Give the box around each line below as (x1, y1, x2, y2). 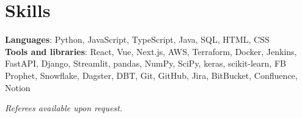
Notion (5, 81, 31, 94)
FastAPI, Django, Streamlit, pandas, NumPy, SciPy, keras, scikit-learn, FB (5, 57, 286, 70)
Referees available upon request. (5, 101, 123, 114)
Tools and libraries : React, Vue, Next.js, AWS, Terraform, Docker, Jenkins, (5, 45, 297, 57)
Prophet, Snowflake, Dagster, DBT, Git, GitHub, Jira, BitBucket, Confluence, (5, 68, 298, 81)
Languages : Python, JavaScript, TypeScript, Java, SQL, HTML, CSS (5, 33, 270, 46)
